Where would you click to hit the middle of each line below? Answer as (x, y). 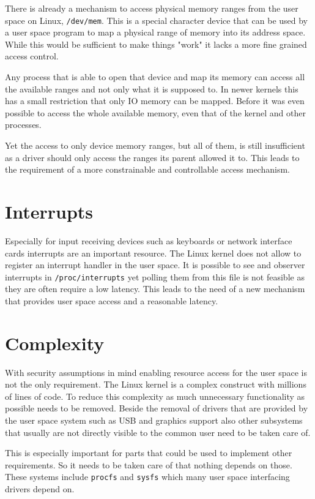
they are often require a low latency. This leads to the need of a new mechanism (155, 289)
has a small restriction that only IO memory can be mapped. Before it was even (155, 101)
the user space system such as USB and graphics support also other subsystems (154, 420)
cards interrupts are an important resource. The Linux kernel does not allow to (153, 253)
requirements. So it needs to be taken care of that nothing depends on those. (149, 464)
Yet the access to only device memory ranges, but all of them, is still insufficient (155, 145)
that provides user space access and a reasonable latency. (112, 300)
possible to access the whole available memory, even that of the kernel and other (155, 112)
